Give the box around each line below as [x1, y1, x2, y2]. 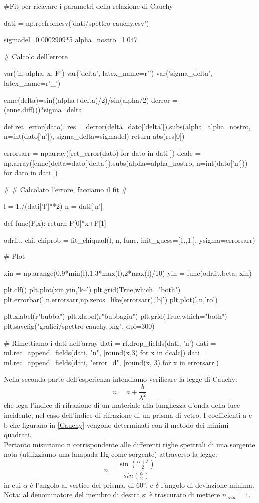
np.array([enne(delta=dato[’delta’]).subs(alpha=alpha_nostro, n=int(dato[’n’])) [4, 157, 248, 168]
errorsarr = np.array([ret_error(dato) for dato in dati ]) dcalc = [4, 147, 201, 158]
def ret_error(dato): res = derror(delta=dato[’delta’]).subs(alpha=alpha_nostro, [4, 121, 251, 131]
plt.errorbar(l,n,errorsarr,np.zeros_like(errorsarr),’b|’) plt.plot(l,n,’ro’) [4, 294, 218, 304]
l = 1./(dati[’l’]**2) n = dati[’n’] [4, 201, 103, 211]
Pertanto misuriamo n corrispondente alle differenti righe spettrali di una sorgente [4, 439, 255, 449]
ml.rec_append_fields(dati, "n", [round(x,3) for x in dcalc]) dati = [4, 347, 208, 358]
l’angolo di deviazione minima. [161, 479, 254, 490]
